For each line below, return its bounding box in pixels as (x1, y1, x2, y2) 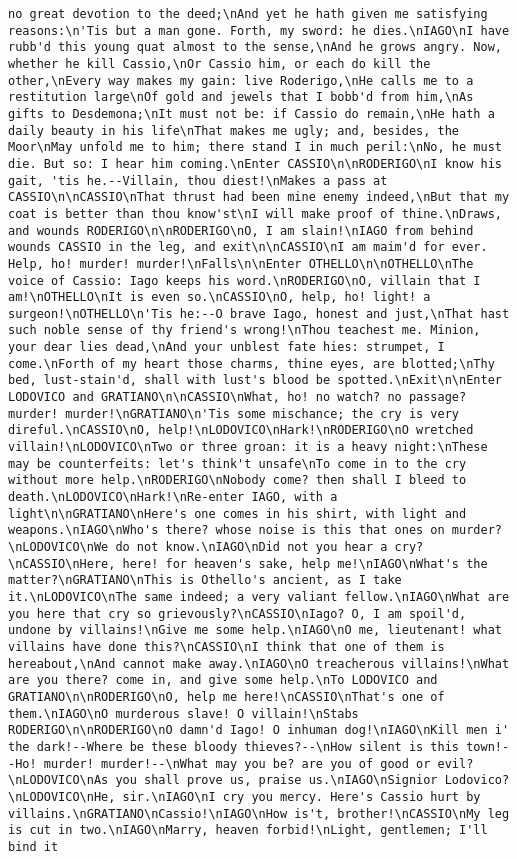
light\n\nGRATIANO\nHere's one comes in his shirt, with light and (8, 506, 467, 521)
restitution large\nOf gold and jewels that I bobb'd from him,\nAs (8, 90, 474, 105)
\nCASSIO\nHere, (8, 556, 116, 571)
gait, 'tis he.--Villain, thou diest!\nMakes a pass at (8, 173, 388, 188)
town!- (466, 739, 510, 754)
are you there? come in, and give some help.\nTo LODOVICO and (8, 673, 438, 688)
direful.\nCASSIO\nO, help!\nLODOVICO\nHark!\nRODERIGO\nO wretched (8, 423, 474, 438)
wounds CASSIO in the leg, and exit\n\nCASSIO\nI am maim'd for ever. (8, 240, 488, 255)
